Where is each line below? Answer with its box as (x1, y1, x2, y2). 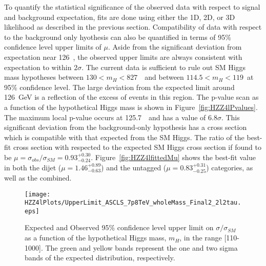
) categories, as (206, 162, 253, 172)
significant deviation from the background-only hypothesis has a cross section (4, 122, 247, 132)
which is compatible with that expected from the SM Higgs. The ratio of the (4, 131, 244, 142)
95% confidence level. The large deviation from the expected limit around (4, 81, 235, 92)
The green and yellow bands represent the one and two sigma (45, 242, 238, 253)
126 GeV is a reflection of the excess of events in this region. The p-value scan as (4, 92, 259, 102)
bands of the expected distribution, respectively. (25, 252, 175, 263)
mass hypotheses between (4, 72, 84, 82)
